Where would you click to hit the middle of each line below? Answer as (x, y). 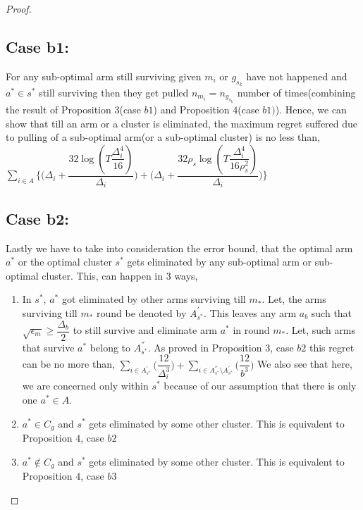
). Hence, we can (311, 110)
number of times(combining (296, 92)
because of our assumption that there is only (260, 386)
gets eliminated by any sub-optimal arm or (220, 262)
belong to (110, 347)
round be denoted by (142, 312)
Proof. (19, 8)
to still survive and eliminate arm (145, 330)
